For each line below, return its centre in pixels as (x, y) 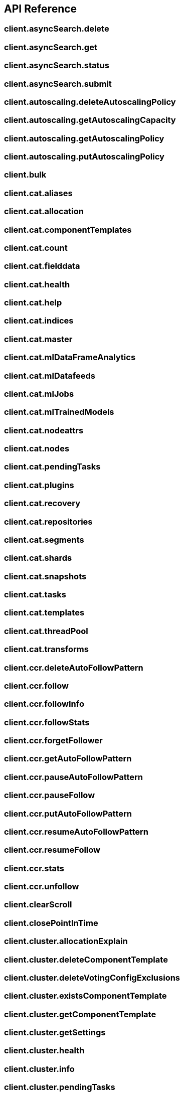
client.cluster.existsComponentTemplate (85, 996)
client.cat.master (38, 339)
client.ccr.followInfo (44, 704)
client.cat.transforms (46, 649)
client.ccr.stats (34, 868)
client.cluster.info (39, 1069)
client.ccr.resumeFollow (52, 850)
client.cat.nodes (37, 449)
